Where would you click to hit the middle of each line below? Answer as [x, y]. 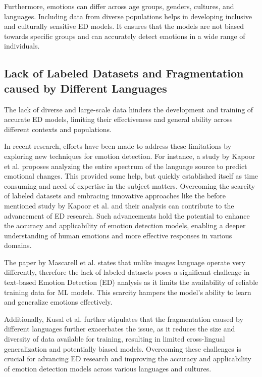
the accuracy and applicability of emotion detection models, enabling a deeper [125, 225]
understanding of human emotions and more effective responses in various [118, 235]
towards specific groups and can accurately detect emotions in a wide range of [125, 36]
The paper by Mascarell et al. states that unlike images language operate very [125, 262]
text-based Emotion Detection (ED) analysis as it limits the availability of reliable [131, 282]
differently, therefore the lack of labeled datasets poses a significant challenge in [127, 272]
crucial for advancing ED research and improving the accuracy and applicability [128, 359]
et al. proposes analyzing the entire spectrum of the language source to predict [126, 166]
